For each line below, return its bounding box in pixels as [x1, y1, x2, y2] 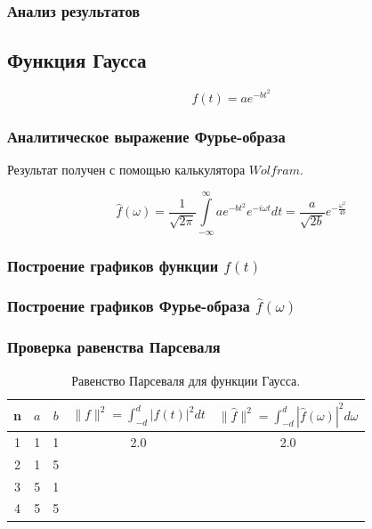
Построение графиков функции [7, 254, 219, 276]
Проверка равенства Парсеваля [7, 336, 221, 358]
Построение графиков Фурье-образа [7, 295, 250, 317]
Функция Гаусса [7, 46, 147, 74]
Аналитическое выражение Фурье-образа [7, 125, 286, 147]
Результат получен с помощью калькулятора [7, 159, 246, 178]
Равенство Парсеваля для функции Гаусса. [71, 370, 301, 389]
